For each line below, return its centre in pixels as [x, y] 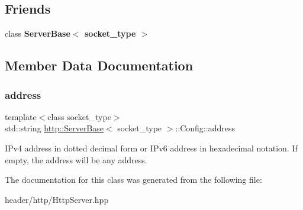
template [21, 116]
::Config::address [205, 128]
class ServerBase [38, 33]
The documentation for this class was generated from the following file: [133, 180]
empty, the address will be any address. [76, 159]
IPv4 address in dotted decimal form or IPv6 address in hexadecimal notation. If [151, 148]
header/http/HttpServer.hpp [57, 199]
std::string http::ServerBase [54, 128]
